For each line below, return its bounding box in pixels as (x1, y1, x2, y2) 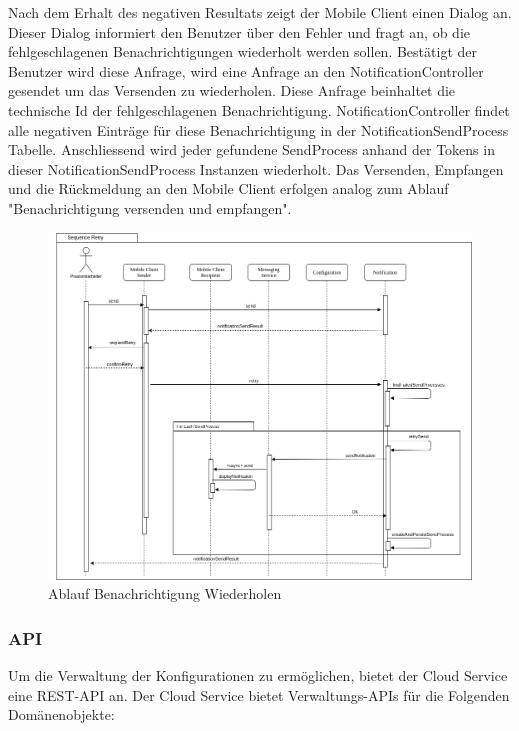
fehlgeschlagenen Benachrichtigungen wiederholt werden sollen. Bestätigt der (8, 41, 477, 62)
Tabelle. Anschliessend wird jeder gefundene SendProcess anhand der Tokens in (8, 139, 495, 160)
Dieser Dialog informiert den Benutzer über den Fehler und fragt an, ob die (8, 21, 470, 42)
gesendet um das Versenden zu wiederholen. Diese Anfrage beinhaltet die (8, 80, 456, 101)
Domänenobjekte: (8, 704, 115, 725)
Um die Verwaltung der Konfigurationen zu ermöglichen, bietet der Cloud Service (8, 665, 508, 686)
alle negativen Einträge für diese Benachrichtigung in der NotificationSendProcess (8, 119, 509, 140)
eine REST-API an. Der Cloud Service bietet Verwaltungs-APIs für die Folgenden (8, 684, 510, 705)
